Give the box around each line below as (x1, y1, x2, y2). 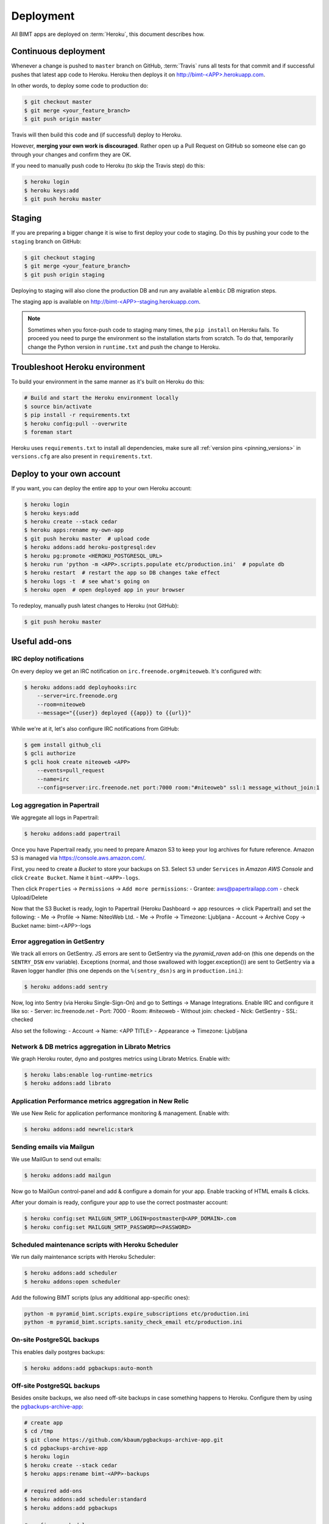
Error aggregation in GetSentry (11, 937, 105, 945)
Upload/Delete (11, 894, 48, 901)
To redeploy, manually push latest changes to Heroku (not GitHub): (11, 602, 179, 610)
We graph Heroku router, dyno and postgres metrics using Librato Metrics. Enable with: (11, 1055, 231, 1062)
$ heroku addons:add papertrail (24, 830, 121, 837)
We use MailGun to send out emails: (11, 1155, 102, 1163)
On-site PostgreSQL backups (11, 1336, 100, 1344)
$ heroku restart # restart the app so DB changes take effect (24, 569, 221, 576)
